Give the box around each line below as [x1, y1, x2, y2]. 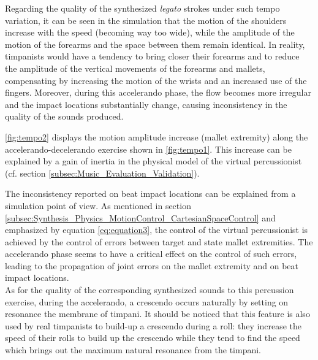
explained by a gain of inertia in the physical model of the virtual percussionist [5, 155, 302, 167]
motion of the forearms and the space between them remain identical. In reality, [5, 37, 305, 50]
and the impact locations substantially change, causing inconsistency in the [5, 98, 287, 110]
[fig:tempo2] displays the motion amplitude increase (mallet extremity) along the [5, 130, 308, 143]
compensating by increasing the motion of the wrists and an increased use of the [5, 74, 307, 86]
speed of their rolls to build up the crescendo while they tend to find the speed [5, 331, 300, 344]
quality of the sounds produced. [5, 110, 124, 123]
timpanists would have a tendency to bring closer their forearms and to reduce [5, 50, 300, 63]
